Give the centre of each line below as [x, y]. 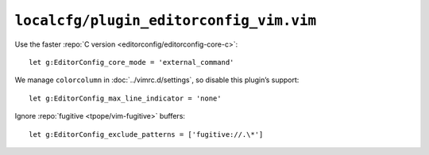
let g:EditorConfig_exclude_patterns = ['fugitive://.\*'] [146, 134]
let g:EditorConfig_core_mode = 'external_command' [131, 62]
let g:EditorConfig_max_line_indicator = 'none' [125, 98]
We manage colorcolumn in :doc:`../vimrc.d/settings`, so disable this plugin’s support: [157, 80]
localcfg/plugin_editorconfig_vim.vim [166, 21]
